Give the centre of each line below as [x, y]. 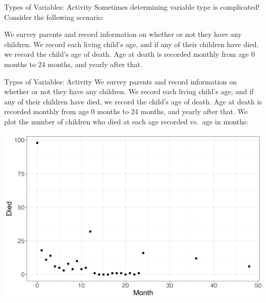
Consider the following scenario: [54, 17]
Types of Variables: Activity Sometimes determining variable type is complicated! [132, 7]
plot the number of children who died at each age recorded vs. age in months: [126, 121]
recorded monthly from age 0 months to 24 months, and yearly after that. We [126, 111]
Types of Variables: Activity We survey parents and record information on [120, 81]
